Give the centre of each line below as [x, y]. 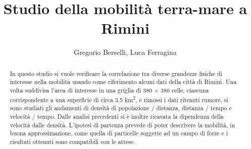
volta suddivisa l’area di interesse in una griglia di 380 [81, 90]
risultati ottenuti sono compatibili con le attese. [72, 141]
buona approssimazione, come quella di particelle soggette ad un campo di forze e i [119, 133]
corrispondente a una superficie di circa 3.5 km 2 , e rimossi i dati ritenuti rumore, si [119, 99]
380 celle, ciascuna [185, 90]
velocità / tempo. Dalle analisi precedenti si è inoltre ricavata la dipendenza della [117, 116]
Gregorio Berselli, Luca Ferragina [125, 52]
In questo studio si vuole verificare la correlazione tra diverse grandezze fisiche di [116, 73]
